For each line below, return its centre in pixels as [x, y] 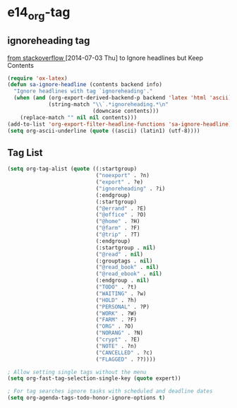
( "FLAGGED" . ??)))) [126, 359]
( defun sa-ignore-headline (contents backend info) [85, 85]
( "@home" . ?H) [118, 222]
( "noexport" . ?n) [123, 176]
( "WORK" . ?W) [116, 313]
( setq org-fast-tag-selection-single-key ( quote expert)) [94, 378]
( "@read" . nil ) [119, 254]
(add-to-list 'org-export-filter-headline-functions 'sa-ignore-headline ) [120, 124]
